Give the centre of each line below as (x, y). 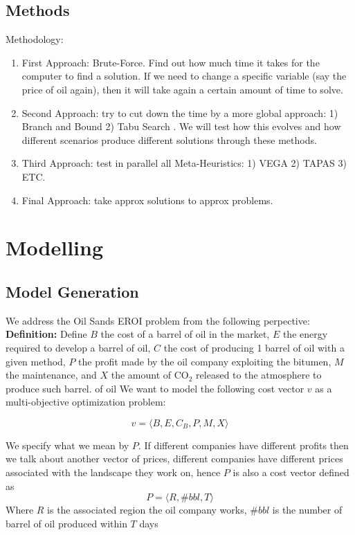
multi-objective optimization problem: (86, 402)
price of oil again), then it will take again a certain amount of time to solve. (182, 89)
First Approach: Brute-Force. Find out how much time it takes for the (171, 62)
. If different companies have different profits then (243, 445)
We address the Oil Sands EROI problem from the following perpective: (158, 320)
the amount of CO (150, 375)
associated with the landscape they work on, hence (113, 472)
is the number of (307, 510)
